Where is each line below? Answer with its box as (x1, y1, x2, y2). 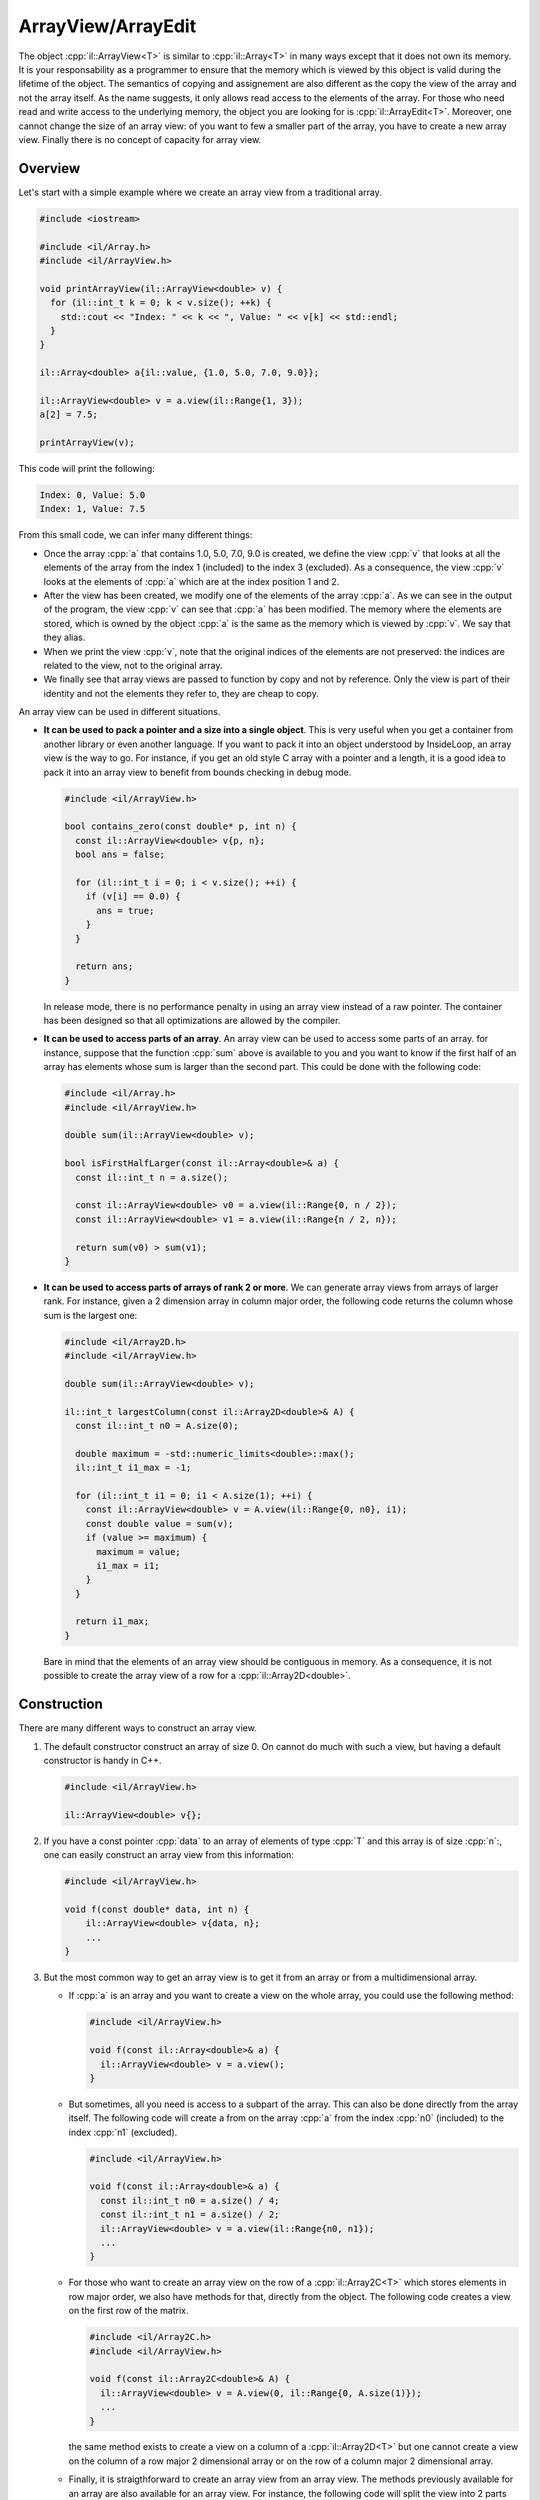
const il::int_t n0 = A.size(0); (75, 1420, 239, 1431)
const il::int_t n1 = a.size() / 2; (100, 2209, 280, 2220)
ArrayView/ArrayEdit (18, 15, 197, 37)
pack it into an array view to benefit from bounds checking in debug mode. (43, 766, 352, 778)
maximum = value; (96, 1546, 182, 1557)
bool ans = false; (75, 849, 165, 860)
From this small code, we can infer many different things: (18, 529, 253, 541)
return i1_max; (75, 1616, 150, 1627)
